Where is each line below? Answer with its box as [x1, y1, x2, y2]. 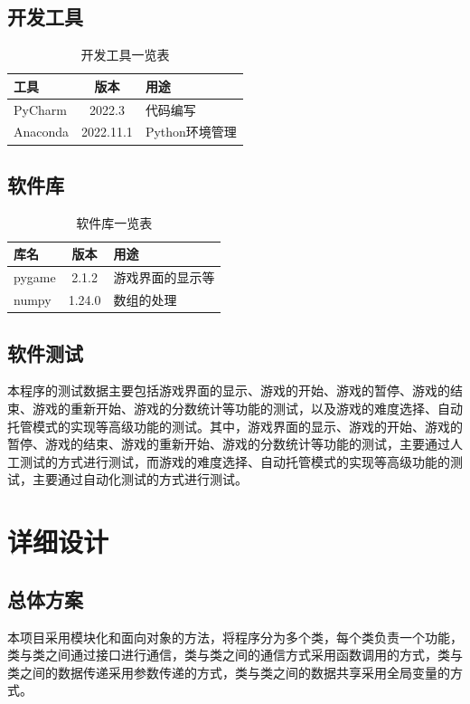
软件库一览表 [76, 213, 153, 232]
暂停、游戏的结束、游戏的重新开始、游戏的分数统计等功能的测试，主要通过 [7, 434, 450, 453]
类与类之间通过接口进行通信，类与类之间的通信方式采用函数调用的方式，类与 [7, 645, 463, 664]
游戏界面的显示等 [113, 268, 215, 287]
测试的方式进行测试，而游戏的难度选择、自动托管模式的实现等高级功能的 [19, 452, 450, 471]
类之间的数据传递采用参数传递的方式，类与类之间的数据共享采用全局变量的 [7, 662, 450, 681]
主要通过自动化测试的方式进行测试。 [32, 470, 248, 489]
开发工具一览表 [80, 45, 170, 64]
